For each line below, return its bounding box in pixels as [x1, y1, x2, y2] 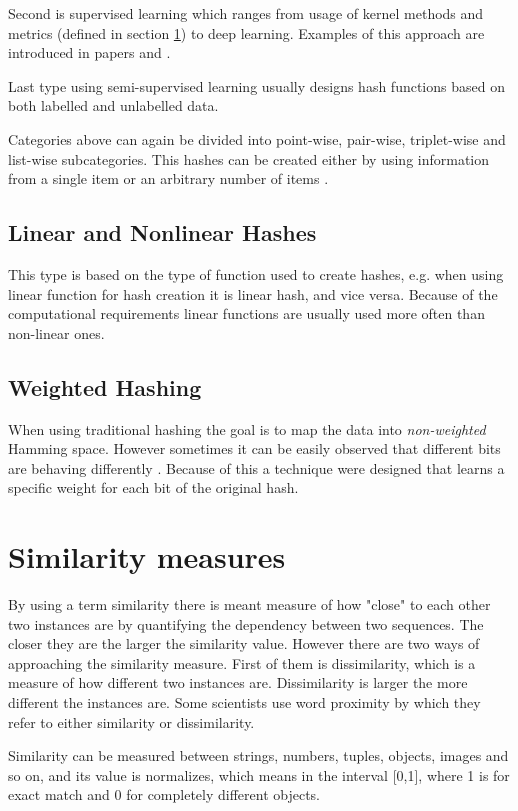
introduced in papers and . [8, 42, 171, 63]
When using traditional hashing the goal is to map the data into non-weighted [8, 418, 486, 439]
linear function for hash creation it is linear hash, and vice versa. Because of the [8, 283, 498, 304]
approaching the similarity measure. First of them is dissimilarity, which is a [8, 652, 476, 673]
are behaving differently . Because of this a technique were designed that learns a [8, 457, 505, 478]
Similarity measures [8, 536, 286, 577]
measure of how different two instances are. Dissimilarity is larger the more [8, 672, 468, 693]
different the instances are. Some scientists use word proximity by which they [8, 692, 481, 712]
